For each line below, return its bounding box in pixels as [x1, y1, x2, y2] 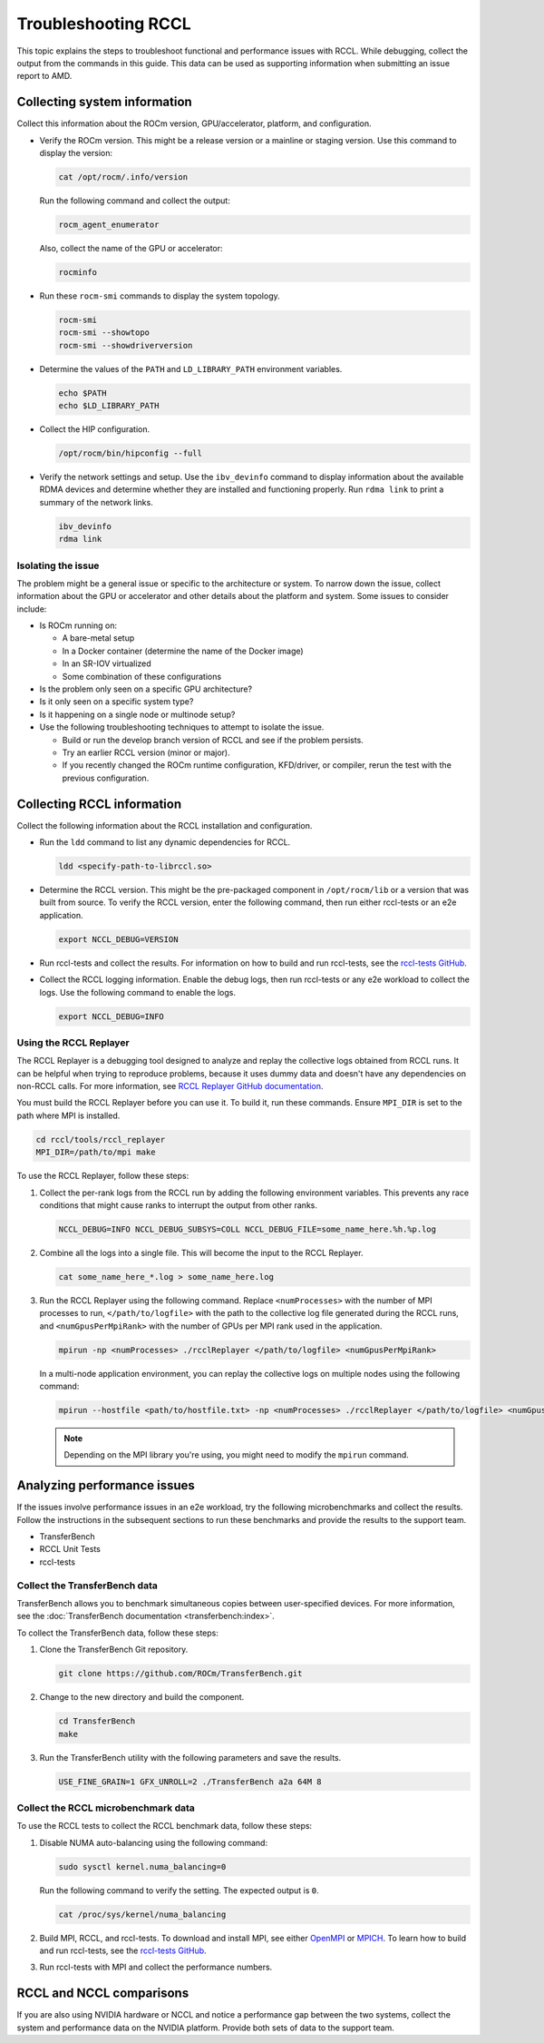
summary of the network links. [39, 496, 153, 507]
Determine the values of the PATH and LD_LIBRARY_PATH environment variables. [39, 363, 343, 374]
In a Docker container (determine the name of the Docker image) [62, 645, 304, 656]
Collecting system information [16, 94, 192, 110]
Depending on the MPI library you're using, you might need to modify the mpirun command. [63, 1449, 410, 1460]
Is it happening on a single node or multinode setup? [39, 709, 236, 720]
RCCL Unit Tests [39, 1544, 102, 1555]
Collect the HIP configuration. [39, 424, 150, 435]
